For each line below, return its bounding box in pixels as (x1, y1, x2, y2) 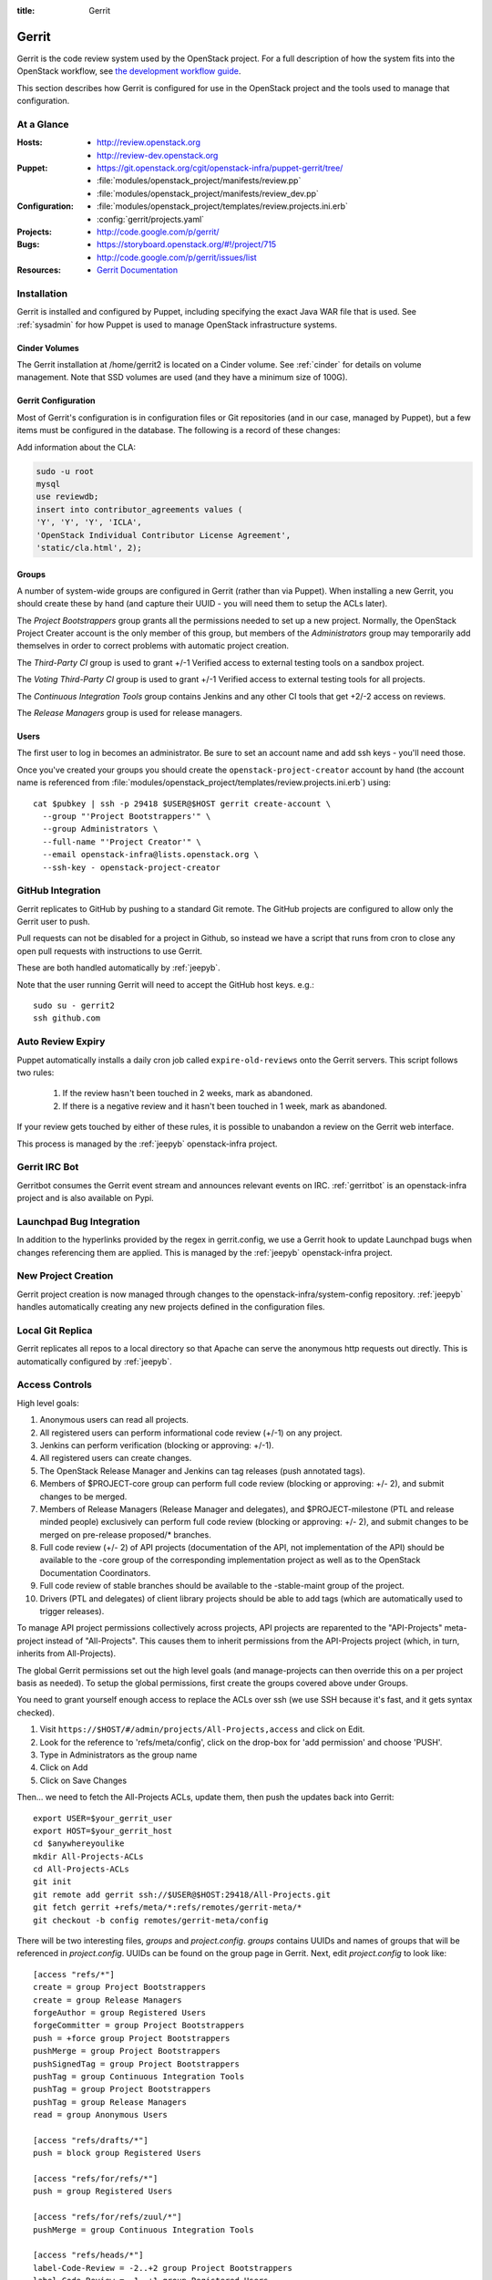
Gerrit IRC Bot (16, 1161, 79, 1174)
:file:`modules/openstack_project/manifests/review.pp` (97, 175, 302, 186)
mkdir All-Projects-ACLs (33, 1851, 144, 1861)
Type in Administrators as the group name (39, 1749, 198, 1760)
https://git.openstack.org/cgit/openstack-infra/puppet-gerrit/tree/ (97, 162, 343, 173)
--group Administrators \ (42, 824, 159, 834)
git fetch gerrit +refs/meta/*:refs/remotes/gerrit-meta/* (33, 1902, 302, 1912)
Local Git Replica (16, 1323, 93, 1336)
